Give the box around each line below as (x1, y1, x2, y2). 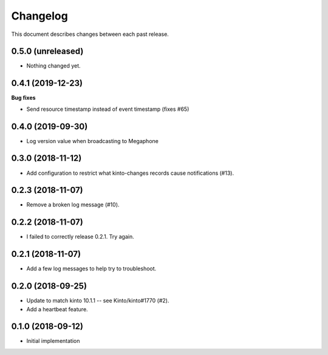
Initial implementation (26, 337, 80, 345)
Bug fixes (11, 94, 36, 102)
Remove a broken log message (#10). (26, 201, 120, 208)
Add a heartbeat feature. (26, 305, 88, 313)
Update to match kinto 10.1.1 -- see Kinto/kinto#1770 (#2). (26, 297, 169, 304)
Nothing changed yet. (26, 62, 81, 69)
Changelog (11, 9, 68, 23)
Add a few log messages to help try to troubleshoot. (26, 265, 157, 272)
